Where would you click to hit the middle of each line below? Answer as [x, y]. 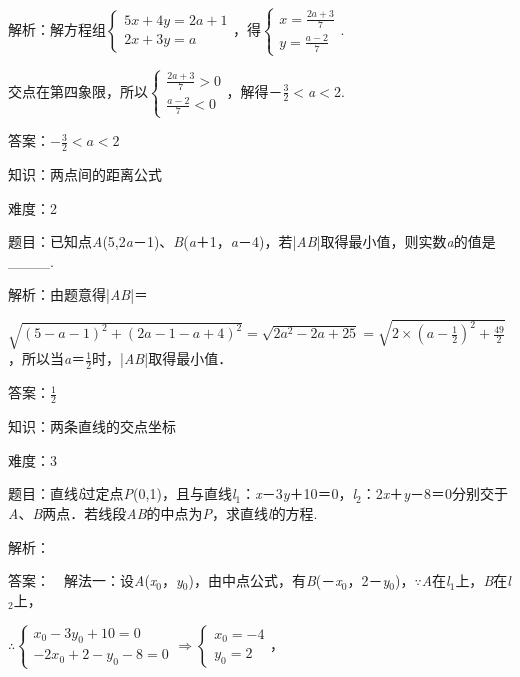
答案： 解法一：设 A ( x [82, 580]
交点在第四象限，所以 [78, 90]
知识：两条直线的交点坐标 [92, 426]
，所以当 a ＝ [47, 358]
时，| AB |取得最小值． [162, 358]
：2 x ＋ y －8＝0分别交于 [435, 493]
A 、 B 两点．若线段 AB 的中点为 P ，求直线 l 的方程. [163, 512]
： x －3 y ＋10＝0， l [299, 493]
